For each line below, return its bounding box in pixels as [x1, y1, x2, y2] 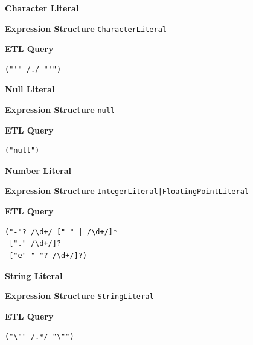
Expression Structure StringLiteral [5, 289, 154, 302]
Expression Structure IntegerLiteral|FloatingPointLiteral [5, 184, 249, 197]
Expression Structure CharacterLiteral [5, 22, 167, 34]
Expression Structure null [5, 103, 115, 116]
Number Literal [5, 164, 71, 176]
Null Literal [5, 83, 55, 95]
